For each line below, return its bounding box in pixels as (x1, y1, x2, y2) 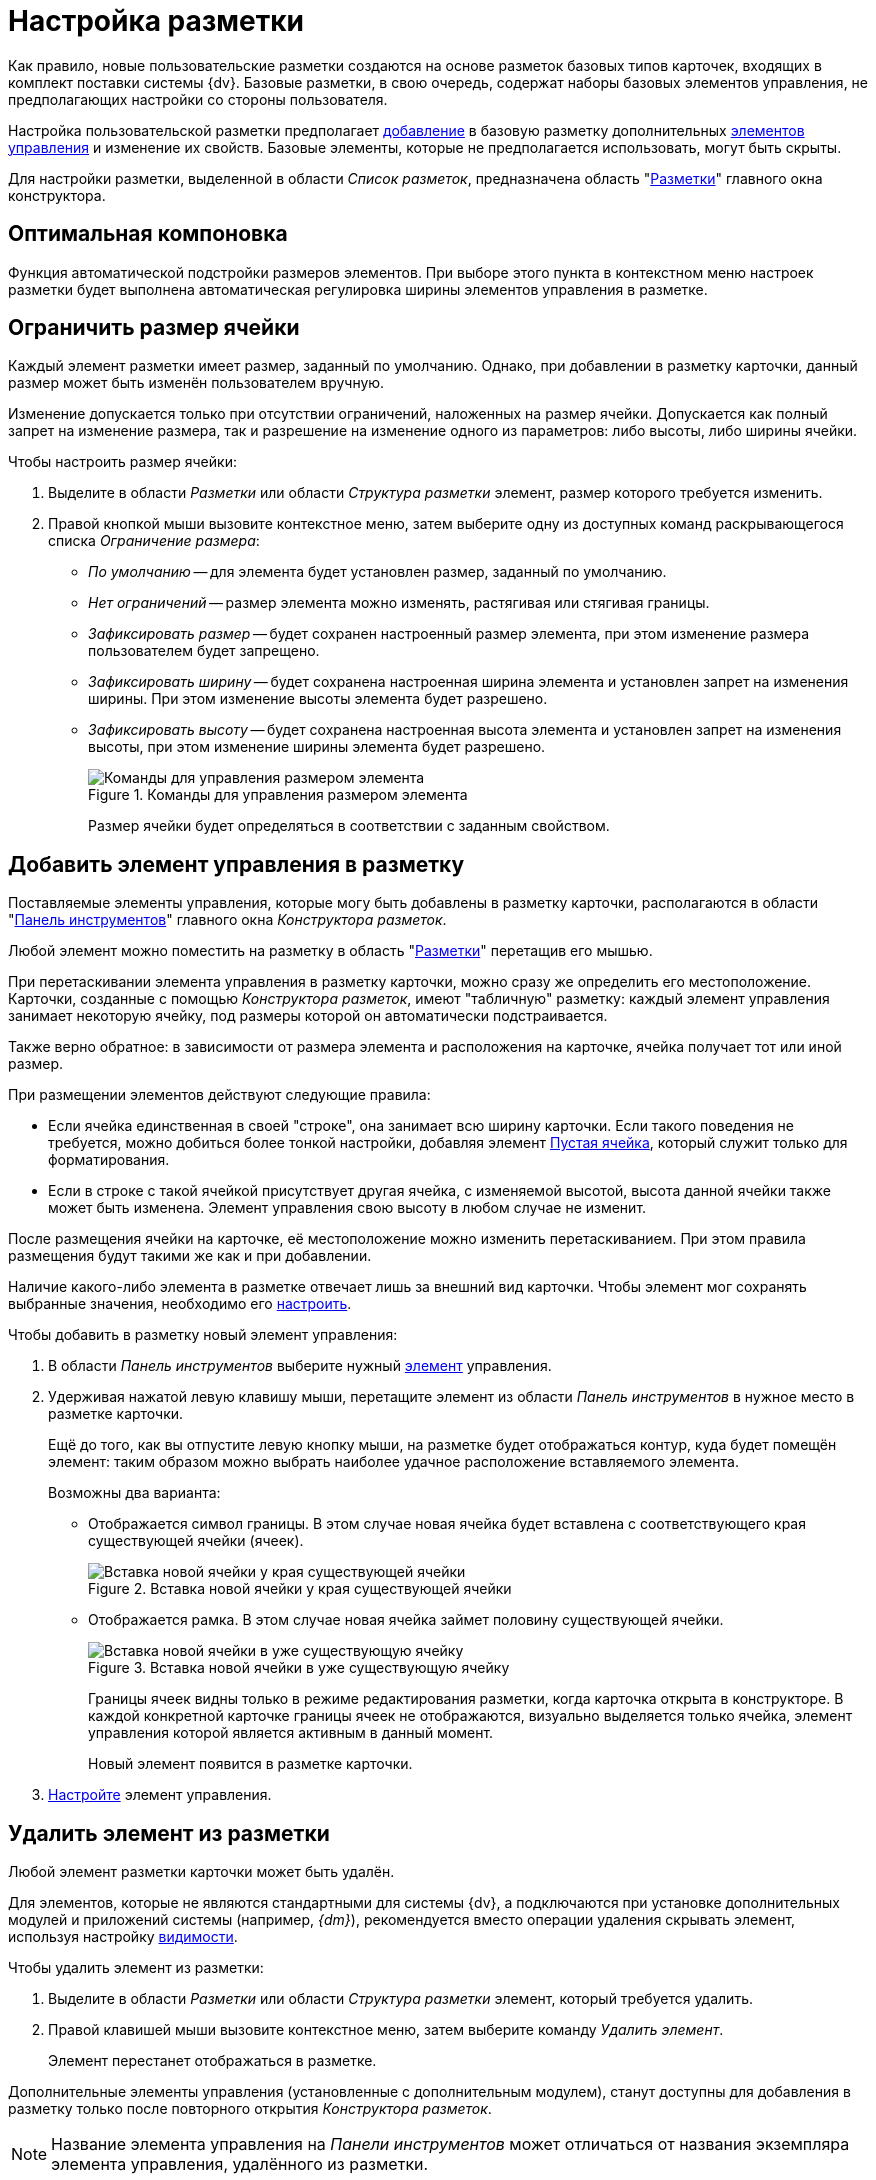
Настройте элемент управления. (48, 1786, 272, 1804)
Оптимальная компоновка (8, 221, 288, 247)
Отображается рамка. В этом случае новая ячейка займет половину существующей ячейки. (88, 1611, 724, 1629)
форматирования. (48, 1151, 170, 1169)
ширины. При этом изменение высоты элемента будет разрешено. (88, 690, 548, 708)
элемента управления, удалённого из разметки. (51, 2154, 429, 2175)
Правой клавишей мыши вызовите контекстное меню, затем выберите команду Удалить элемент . (48, 2021, 724, 2039)
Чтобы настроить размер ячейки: (8, 453, 237, 471)
